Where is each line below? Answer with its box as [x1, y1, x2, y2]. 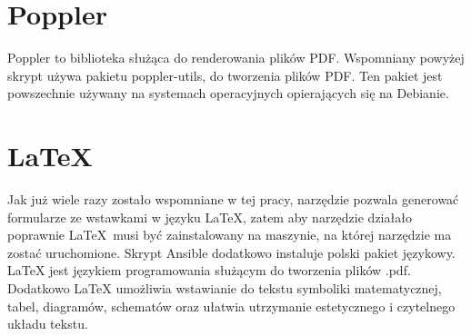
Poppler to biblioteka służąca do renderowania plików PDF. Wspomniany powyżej [7, 48, 465, 67]
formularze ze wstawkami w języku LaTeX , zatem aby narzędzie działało [7, 207, 412, 226]
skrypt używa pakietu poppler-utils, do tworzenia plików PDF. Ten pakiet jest [7, 65, 443, 84]
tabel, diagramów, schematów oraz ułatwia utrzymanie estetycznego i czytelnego [7, 296, 456, 315]
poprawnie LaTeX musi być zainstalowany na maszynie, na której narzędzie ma [7, 225, 452, 244]
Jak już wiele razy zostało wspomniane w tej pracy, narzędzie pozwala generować [7, 190, 459, 209]
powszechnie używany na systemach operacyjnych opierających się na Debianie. [7, 84, 449, 103]
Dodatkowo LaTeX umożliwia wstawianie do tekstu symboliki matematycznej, [7, 279, 442, 297]
